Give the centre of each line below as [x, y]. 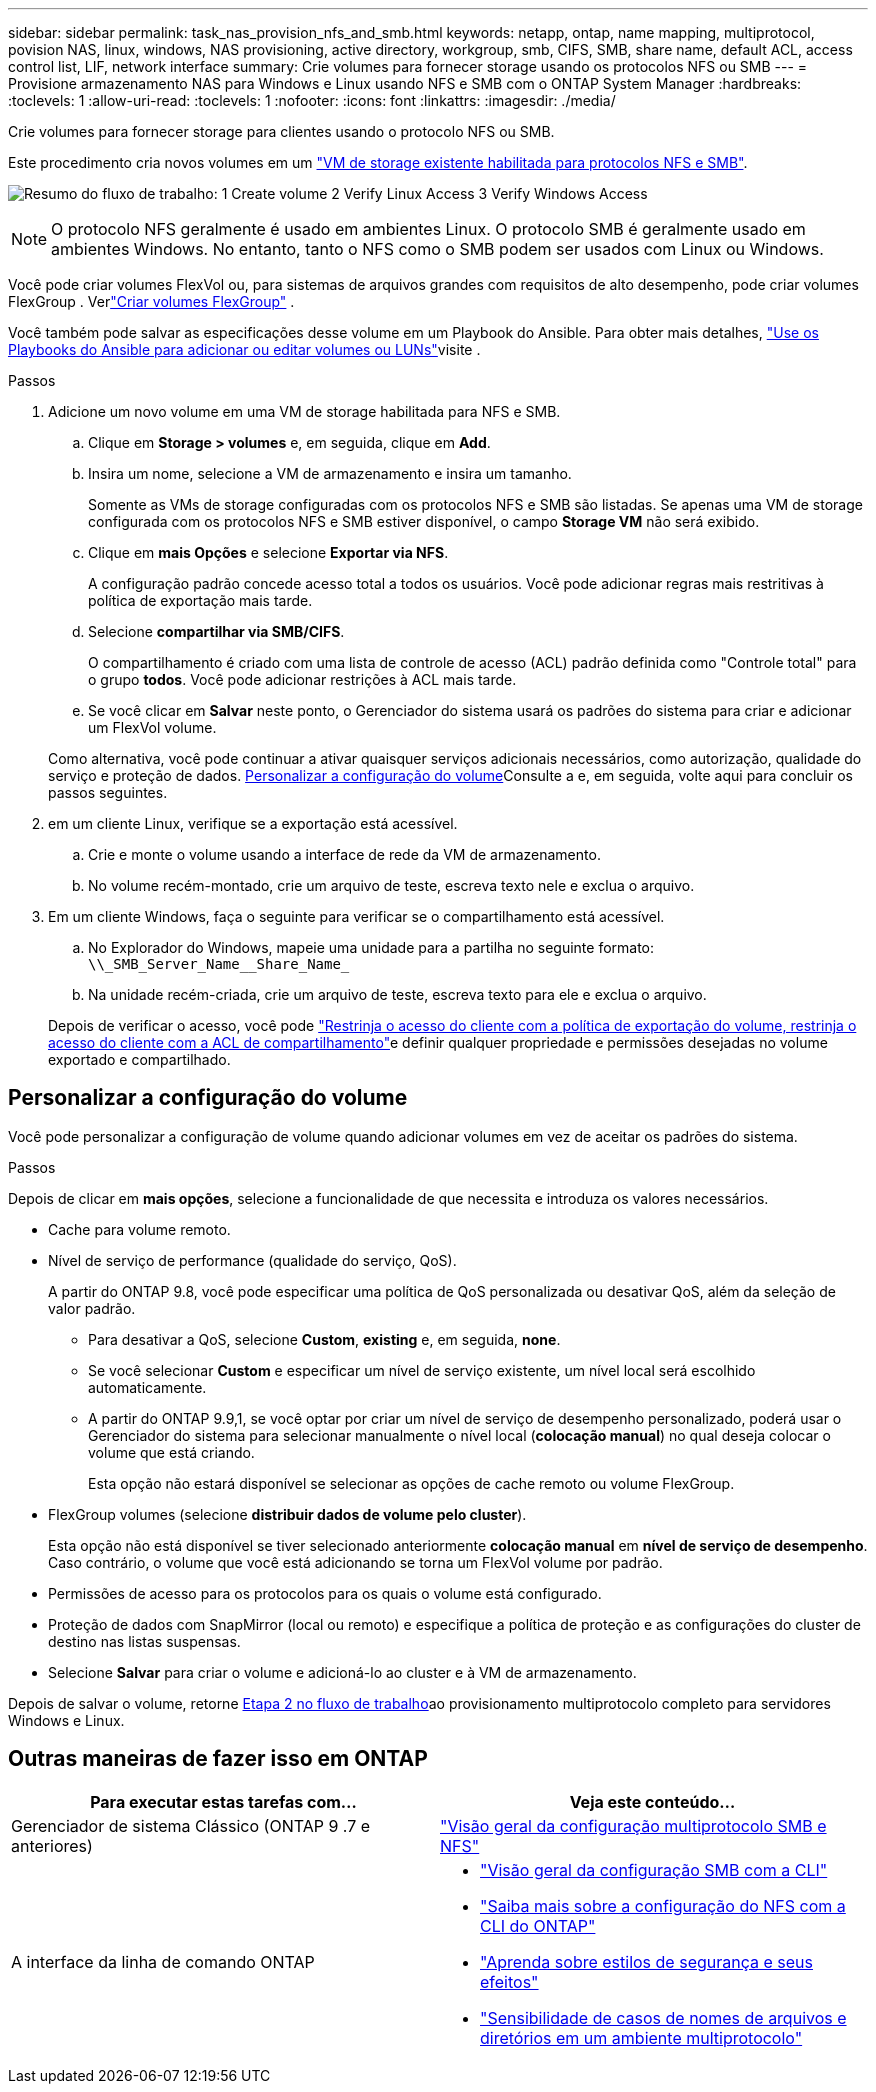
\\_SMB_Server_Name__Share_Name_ [219, 964]
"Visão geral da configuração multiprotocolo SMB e [633, 1825]
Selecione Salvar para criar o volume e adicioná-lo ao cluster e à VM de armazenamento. [342, 1672]
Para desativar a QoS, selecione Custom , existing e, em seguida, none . [324, 1339]
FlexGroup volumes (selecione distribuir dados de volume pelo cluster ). [287, 1514]
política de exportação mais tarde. [200, 600]
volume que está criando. [171, 1452]
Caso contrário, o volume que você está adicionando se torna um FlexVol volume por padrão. [355, 1562]
